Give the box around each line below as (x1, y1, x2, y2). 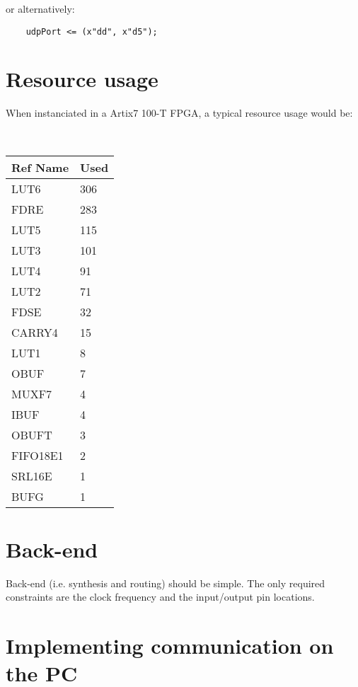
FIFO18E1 (11, 446, 64, 463)
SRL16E (11, 467, 52, 484)
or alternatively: (6, 1, 75, 16)
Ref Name (11, 158, 69, 175)
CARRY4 (11, 323, 58, 340)
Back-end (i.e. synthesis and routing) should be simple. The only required (6, 575, 325, 590)
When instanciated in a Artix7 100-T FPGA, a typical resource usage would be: (6, 105, 353, 120)
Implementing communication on (6, 631, 334, 660)
